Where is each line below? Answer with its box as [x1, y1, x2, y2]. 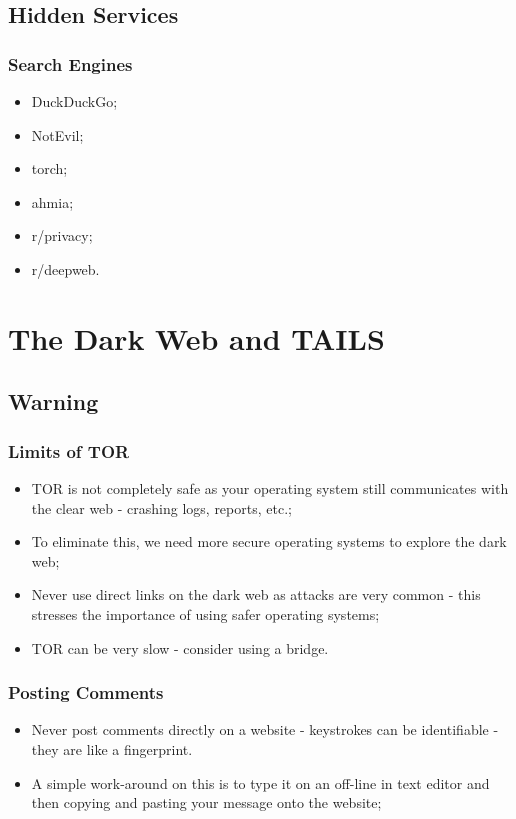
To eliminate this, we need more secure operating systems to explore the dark [31, 531, 507, 552]
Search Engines [8, 51, 133, 76]
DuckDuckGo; [31, 91, 118, 111]
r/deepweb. [31, 258, 100, 279]
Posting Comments [8, 680, 164, 705]
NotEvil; [31, 124, 84, 145]
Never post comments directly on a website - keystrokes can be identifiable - [31, 719, 499, 740]
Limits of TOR [8, 438, 130, 463]
